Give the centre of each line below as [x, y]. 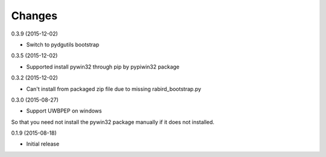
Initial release [43, 144]
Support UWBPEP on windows [64, 111]
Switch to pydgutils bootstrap [63, 45]
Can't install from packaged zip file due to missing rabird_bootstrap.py [114, 89]
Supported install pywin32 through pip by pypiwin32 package [103, 67]
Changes [34, 16]
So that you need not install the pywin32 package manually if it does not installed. [113, 122]
